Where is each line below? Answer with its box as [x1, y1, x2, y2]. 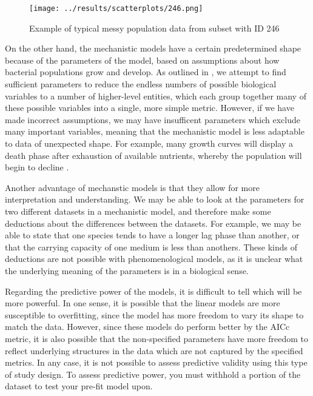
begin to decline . [5, 161, 69, 173]
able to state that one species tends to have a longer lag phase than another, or [5, 229, 300, 241]
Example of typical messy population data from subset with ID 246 [29, 21, 280, 34]
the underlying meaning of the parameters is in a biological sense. [5, 264, 249, 277]
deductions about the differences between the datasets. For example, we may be [5, 216, 301, 229]
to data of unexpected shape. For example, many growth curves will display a [5, 137, 293, 149]
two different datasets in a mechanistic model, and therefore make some [5, 204, 271, 217]
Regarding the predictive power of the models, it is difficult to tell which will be [5, 284, 302, 297]
